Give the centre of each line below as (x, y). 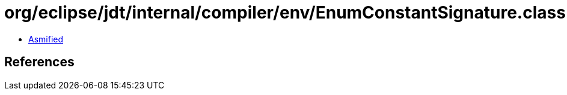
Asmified (46, 39)
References (39, 62)
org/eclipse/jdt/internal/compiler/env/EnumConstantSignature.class (285, 13)
